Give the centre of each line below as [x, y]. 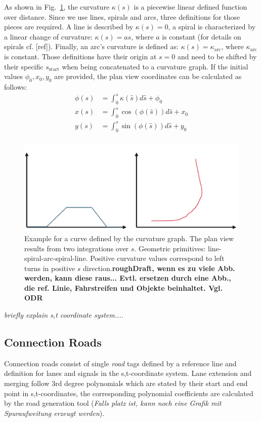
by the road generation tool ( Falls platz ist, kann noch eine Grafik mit [113, 403]
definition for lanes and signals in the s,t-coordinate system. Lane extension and [128, 373]
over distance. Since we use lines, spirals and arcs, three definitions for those [122, 16]
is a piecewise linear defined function [190, 7]
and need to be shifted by [217, 56]
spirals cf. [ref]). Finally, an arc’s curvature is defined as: [91, 46]
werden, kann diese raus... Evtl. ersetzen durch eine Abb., [128, 278]
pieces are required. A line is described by [69, 27]
